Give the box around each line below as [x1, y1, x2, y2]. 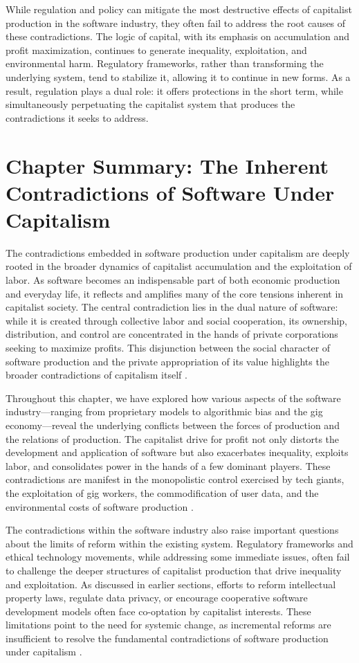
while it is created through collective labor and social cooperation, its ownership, [6, 313, 348, 327]
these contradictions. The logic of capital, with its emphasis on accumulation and [6, 29, 350, 44]
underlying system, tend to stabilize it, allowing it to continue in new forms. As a [6, 69, 351, 84]
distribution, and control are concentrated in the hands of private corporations [6, 327, 338, 341]
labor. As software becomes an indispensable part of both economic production [6, 273, 340, 287]
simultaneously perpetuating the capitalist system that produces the [6, 97, 295, 111]
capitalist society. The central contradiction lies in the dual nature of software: [6, 300, 338, 314]
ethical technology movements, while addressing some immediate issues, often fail [6, 550, 350, 564]
